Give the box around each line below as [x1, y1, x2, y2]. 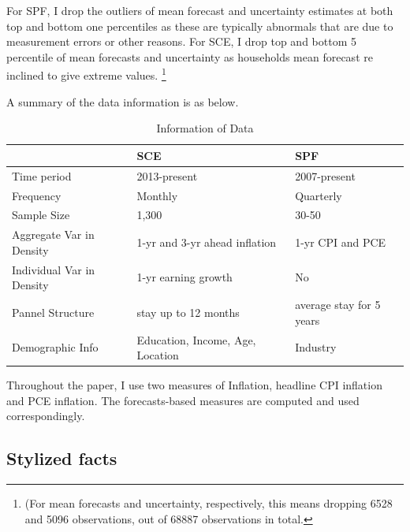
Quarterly [295, 187, 342, 203]
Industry [295, 339, 337, 355]
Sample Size [12, 206, 70, 223]
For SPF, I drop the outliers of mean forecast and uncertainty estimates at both [6, 2, 393, 18]
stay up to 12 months [136, 303, 240, 320]
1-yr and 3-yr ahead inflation [136, 233, 277, 250]
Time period [12, 167, 72, 184]
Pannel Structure [12, 303, 95, 320]
